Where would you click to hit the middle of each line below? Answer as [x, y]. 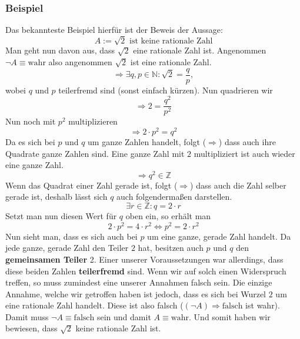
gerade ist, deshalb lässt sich [56, 197]
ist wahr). [263, 305]
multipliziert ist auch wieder [244, 153]
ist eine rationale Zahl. [171, 61]
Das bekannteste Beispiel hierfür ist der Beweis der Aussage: [114, 30]
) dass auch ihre [247, 142]
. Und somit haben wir [230, 316]
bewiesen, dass [31, 328]
